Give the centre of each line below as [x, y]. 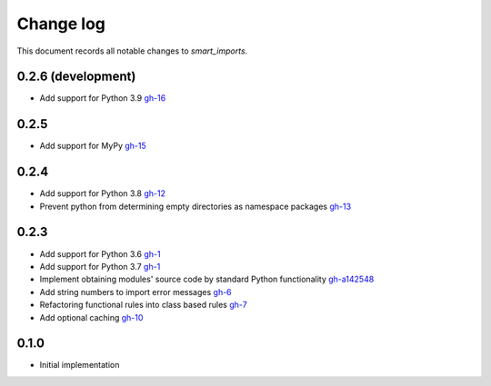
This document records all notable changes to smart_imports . [132, 51]
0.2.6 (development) [76, 77]
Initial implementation [80, 365]
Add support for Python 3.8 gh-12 [103, 193]
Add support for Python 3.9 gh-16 [103, 98]
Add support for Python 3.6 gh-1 [100, 253]
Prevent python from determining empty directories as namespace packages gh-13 [195, 206]
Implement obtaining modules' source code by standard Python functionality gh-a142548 [207, 279]
